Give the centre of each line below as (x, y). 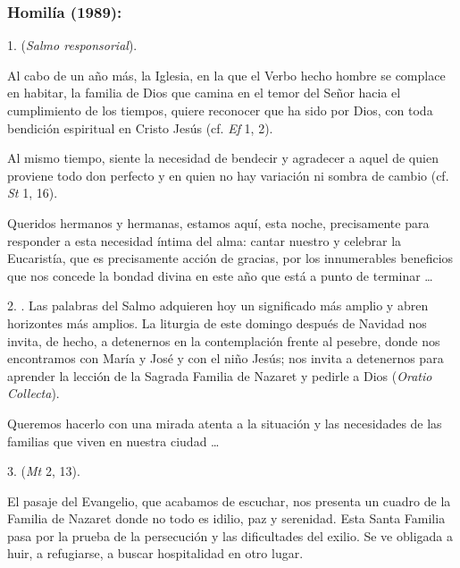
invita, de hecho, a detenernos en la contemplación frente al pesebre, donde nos (224, 340)
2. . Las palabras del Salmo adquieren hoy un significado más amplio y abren (218, 305)
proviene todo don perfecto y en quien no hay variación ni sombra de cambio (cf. (228, 175)
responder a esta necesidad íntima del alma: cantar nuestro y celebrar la (205, 240)
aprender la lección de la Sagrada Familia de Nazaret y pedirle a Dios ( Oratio (220, 375)
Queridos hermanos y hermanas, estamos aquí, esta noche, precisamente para (218, 222)
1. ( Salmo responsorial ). (72, 45)
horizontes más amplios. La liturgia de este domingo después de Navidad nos (217, 322)
